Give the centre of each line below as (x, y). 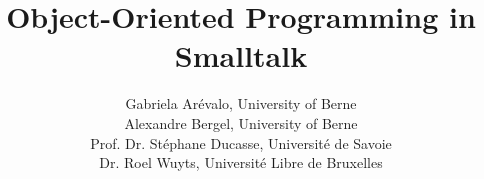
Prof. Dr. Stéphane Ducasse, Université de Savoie (241, 142)
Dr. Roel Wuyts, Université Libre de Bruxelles (241, 162)
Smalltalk (241, 55)
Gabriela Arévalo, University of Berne (241, 103)
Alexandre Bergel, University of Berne (241, 122)
